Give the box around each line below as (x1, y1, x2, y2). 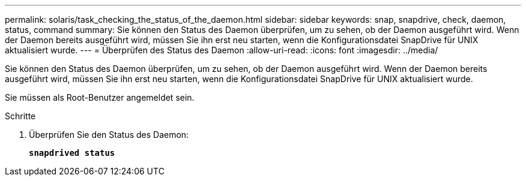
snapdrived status (29, 148, 115, 158)
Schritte (5, 111, 36, 121)
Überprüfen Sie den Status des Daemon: (29, 129, 189, 140)
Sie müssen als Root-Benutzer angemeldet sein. (5, 92, 195, 102)
